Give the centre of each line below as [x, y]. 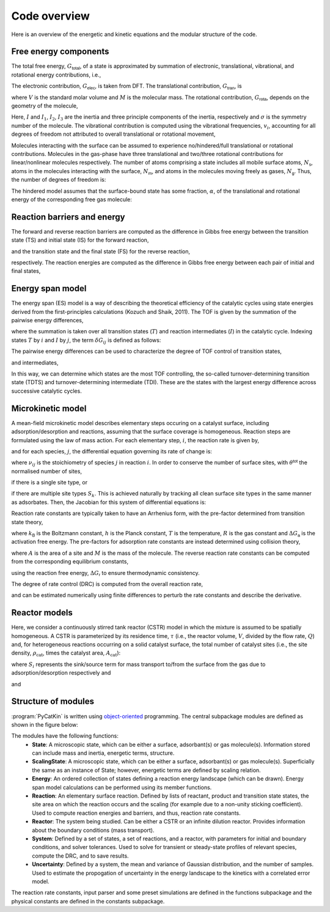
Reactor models [42, 613]
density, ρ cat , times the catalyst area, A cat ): [66, 654]
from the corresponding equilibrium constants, [70, 562]
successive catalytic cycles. [46, 391]
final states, [26, 271]
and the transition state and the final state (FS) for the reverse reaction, [101, 251]
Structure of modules [53, 701]
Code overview [50, 16]
